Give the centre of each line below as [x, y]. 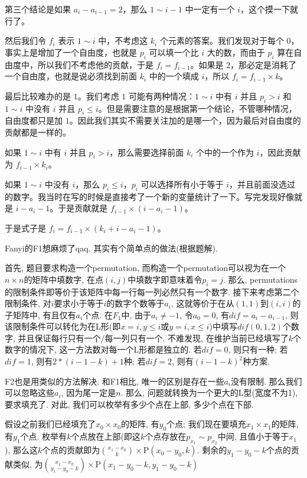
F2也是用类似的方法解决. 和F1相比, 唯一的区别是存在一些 [115, 381]
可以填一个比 [174, 52]
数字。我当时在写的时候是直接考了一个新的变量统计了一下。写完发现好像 [153, 196]
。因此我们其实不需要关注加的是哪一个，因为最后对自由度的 [185, 120]
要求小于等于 [79, 303]
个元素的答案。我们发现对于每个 [222, 41]
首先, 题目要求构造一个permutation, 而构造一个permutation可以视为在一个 [146, 268]
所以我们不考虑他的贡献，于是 [95, 64]
